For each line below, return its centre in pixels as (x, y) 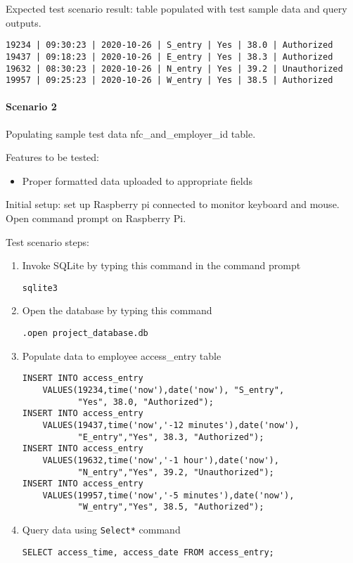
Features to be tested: (52, 157)
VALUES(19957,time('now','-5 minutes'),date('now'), (168, 495)
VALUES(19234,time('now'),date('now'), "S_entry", (163, 390)
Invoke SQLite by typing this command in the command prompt (161, 265)
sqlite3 (40, 288)
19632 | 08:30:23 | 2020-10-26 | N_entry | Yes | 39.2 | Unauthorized (174, 69)
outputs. (24, 22)
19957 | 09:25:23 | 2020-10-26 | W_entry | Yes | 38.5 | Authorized (169, 80)
